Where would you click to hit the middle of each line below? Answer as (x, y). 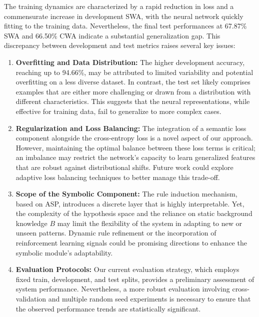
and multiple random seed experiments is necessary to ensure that (149, 299)
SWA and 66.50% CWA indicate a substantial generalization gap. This (112, 35)
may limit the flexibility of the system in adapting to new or (150, 223)
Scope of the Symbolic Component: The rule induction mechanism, (126, 194)
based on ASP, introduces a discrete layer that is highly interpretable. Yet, (130, 203)
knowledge (31, 223)
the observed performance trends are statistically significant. (108, 308)
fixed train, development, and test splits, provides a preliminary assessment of (135, 279)
